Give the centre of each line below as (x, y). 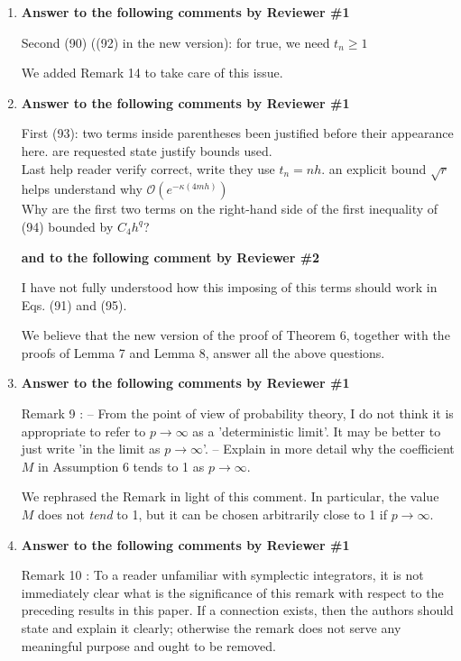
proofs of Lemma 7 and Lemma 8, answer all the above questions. (203, 352)
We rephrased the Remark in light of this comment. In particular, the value (230, 496)
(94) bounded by (67, 226)
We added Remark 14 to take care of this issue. (152, 73)
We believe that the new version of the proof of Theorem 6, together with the (235, 335)
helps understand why (82, 189)
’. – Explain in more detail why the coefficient (329, 449)
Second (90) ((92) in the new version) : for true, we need (175, 42)
